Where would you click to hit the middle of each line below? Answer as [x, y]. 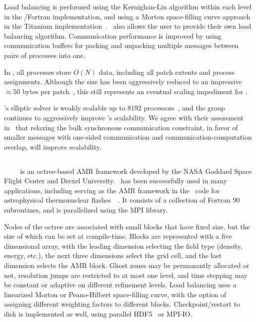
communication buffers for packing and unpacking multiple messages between [121, 45]
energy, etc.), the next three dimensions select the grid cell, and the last [113, 255]
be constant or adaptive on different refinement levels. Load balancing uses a [120, 285]
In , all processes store [38, 72]
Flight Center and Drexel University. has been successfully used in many [116, 181]
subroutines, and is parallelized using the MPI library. [86, 210]
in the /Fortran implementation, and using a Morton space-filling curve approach [127, 16]
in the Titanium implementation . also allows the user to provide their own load [128, 26]
